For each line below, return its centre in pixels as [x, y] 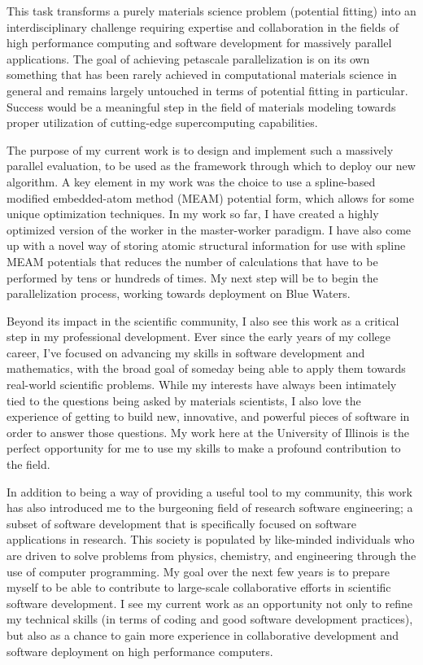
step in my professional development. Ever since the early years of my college [199, 337]
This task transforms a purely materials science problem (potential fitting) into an [211, 11]
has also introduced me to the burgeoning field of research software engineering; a [210, 507]
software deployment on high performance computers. [140, 651]
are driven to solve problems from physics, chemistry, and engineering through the [211, 555]
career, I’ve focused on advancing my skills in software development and [186, 352]
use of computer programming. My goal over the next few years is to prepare [198, 571]
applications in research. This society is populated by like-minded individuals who [211, 539]
